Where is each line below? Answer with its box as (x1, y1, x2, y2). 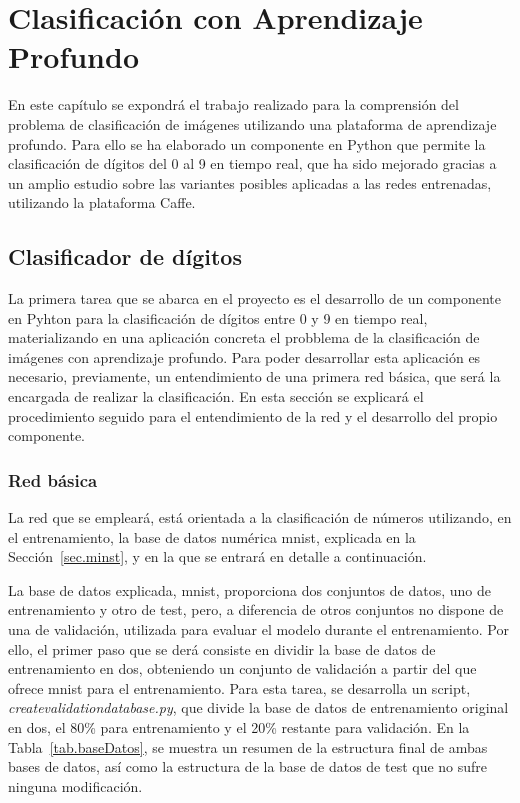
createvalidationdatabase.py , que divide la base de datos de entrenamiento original (8, 697, 509, 718)
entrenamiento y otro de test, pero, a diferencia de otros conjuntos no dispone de (8, 599, 504, 620)
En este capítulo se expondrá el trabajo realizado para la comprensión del (8, 94, 459, 115)
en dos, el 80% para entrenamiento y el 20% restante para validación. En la (8, 716, 470, 737)
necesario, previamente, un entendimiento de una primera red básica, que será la (8, 366, 501, 387)
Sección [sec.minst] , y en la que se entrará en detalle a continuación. (8, 546, 427, 567)
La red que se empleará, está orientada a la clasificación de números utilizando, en (8, 507, 512, 528)
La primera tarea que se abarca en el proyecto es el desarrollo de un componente (8, 288, 501, 309)
